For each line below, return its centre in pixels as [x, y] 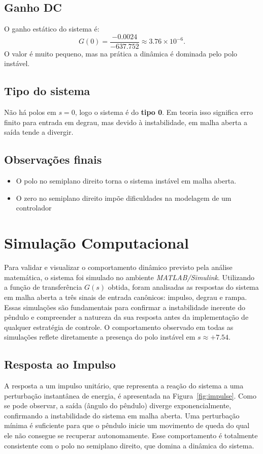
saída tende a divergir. [39, 132]
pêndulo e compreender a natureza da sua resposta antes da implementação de [126, 317]
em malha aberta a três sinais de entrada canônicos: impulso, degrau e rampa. [126, 297]
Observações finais [53, 159]
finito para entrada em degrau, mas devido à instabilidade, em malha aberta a [126, 122]
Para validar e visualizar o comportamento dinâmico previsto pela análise [118, 267]
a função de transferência [43, 287]
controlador [34, 208]
